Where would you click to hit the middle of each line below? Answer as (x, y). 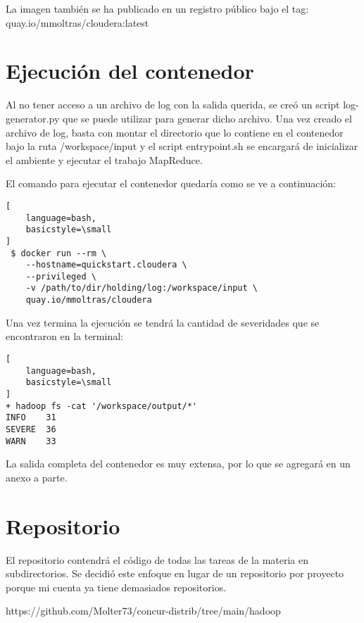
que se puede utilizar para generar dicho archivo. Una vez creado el (207, 118)
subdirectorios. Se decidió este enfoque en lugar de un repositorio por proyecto (175, 573)
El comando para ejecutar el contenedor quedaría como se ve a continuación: (171, 183)
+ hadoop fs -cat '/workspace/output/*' (102, 406)
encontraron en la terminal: (64, 336)
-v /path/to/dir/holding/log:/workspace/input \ (142, 288)
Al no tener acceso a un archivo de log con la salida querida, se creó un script (173, 105)
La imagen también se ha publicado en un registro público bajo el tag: (157, 8)
